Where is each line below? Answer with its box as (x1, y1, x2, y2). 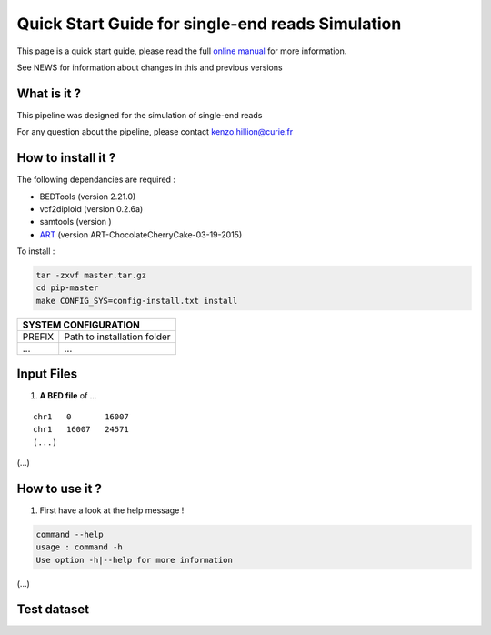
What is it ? (16, 86, 82, 101)
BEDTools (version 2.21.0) (39, 191, 136, 202)
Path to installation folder (64, 330, 172, 343)
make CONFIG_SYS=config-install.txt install (35, 296, 238, 306)
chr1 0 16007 (33, 411, 129, 422)
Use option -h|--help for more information (35, 555, 234, 565)
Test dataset (16, 601, 90, 618)
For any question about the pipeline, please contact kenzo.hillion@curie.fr (16, 126, 294, 137)
